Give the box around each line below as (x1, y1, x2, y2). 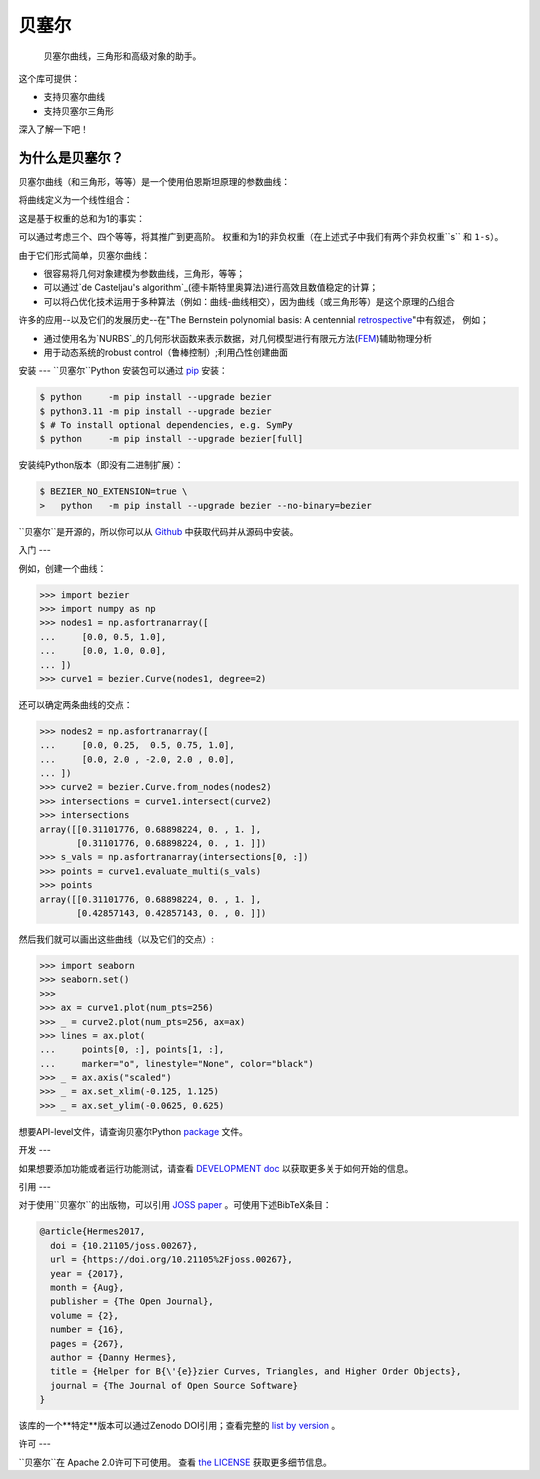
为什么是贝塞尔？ (18, 149, 124, 166)
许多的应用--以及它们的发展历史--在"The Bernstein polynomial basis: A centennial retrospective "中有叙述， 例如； (18, 314, 489, 326)
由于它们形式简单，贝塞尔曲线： (18, 249, 150, 261)
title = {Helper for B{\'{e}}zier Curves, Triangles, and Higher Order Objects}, (50, 1366, 462, 1377)
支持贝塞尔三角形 (43, 105, 114, 117)
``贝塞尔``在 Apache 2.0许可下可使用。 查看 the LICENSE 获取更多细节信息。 (18, 1456, 332, 1468)
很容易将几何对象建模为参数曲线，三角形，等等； (43, 267, 245, 279)
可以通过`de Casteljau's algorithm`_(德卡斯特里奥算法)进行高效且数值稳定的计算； (43, 281, 379, 294)
